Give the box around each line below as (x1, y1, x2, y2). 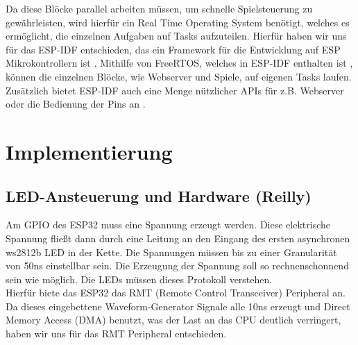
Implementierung (6, 137, 173, 165)
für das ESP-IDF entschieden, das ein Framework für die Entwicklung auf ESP (6, 42, 341, 56)
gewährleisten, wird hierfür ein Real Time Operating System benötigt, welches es (6, 15, 350, 29)
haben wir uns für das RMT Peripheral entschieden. (6, 326, 227, 341)
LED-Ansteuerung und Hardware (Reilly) (6, 185, 312, 206)
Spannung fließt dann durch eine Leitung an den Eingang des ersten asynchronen (6, 230, 350, 245)
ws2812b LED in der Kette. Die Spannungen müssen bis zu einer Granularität (6, 244, 337, 259)
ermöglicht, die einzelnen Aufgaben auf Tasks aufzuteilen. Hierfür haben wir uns (6, 28, 347, 43)
